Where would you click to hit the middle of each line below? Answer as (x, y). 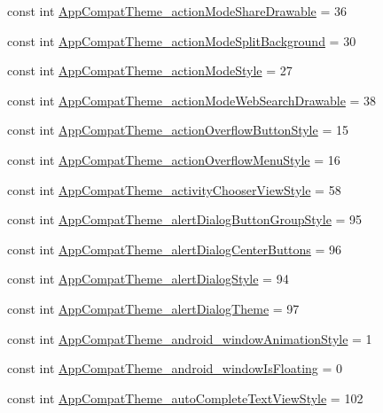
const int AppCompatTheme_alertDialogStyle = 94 (148, 279)
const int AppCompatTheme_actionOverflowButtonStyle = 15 (178, 130)
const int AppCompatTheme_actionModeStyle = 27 (150, 70)
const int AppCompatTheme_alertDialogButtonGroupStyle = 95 (185, 219)
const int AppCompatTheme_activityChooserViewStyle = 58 (174, 189)
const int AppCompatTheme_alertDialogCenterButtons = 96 (175, 249)
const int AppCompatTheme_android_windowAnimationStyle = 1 (190, 338)
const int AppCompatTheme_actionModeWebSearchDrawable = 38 (192, 100)
